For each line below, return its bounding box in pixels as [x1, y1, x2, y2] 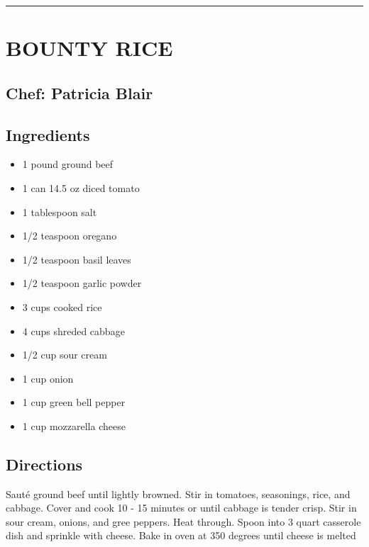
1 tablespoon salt [22, 204, 97, 219]
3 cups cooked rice [22, 299, 102, 314]
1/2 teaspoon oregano [22, 228, 117, 243]
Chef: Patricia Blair [6, 81, 153, 103]
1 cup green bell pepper [22, 395, 126, 410]
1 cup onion [22, 371, 74, 385]
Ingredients [6, 123, 90, 145]
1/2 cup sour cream [22, 347, 107, 362]
